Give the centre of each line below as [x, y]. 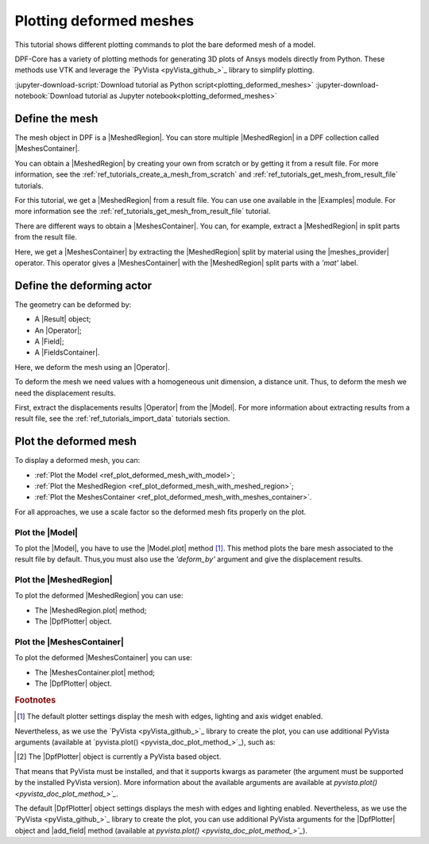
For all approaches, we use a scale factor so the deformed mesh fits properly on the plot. [160, 511]
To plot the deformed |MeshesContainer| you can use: [103, 658]
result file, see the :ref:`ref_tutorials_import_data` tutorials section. [122, 418]
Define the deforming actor [83, 285]
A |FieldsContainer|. [67, 352]
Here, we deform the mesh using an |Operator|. [92, 367]
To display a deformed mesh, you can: [77, 461]
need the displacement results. [65, 393]
